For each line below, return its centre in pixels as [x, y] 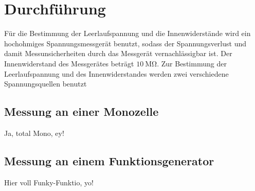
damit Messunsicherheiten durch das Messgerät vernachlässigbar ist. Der [118, 53]
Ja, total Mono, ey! [34, 133]
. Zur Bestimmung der [192, 63]
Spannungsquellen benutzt [45, 84]
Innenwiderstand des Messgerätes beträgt [69, 63]
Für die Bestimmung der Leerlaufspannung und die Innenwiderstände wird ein [128, 33]
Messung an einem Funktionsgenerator [109, 160]
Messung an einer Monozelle [81, 111]
